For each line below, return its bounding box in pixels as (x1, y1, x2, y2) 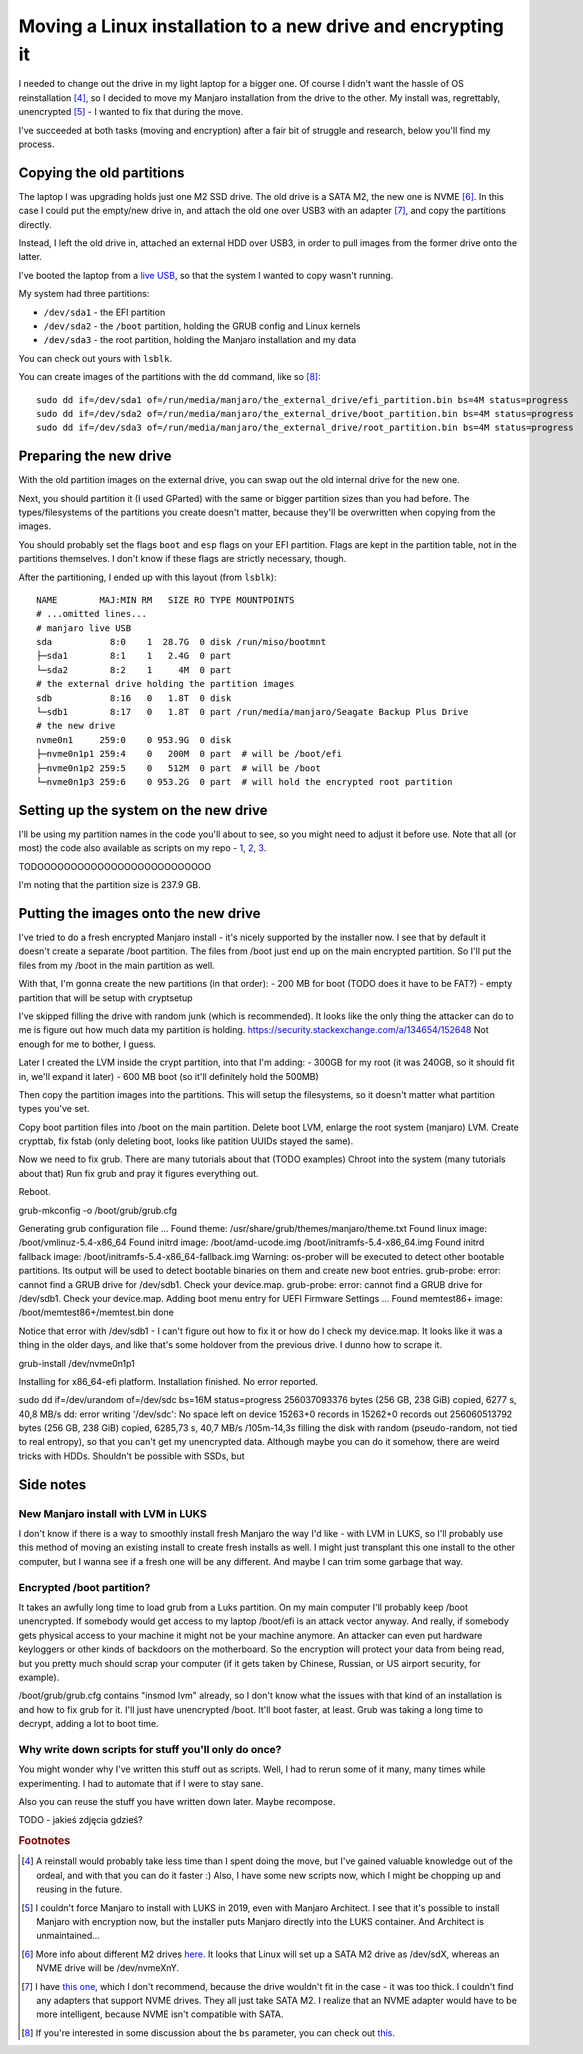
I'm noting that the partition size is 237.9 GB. (18, 879, 202, 891)
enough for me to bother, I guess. (18, 1038, 157, 1050)
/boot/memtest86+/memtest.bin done (18, 1306, 174, 1319)
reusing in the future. (36, 1883, 123, 1895)
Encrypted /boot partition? (18, 1580, 151, 1594)
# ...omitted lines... (36, 608, 148, 620)
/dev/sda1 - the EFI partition (43, 306, 166, 318)
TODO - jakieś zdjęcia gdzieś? (18, 1814, 144, 1826)
